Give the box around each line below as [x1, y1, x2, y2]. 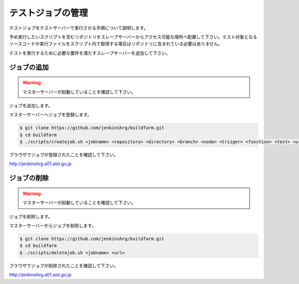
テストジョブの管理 [9, 7, 88, 18]
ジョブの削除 [9, 174, 49, 183]
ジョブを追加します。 [9, 102, 53, 108]
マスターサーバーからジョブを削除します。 [9, 223, 97, 229]
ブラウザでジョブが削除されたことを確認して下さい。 [9, 263, 119, 269]
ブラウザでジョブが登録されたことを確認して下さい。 [9, 152, 119, 158]
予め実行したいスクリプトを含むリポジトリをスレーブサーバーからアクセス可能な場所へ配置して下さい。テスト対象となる [9, 34, 258, 40]
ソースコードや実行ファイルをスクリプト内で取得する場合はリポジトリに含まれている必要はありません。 [9, 41, 223, 47]
